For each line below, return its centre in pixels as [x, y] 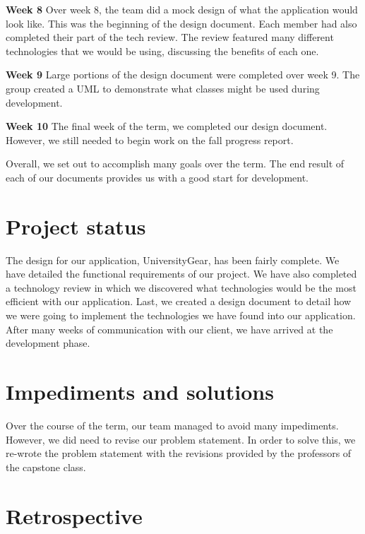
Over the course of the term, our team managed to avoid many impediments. [172, 425]
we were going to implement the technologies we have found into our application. [181, 315]
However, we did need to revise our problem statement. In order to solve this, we [181, 439]
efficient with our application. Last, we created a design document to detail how [179, 301]
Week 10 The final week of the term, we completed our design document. [167, 126]
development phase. [48, 343]
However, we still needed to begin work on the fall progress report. [150, 140]
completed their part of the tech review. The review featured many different [170, 37]
